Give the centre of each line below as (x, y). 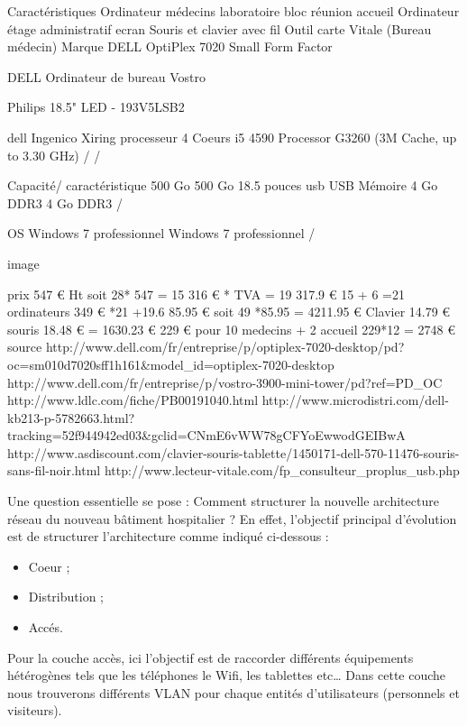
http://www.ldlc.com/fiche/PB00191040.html (133, 400)
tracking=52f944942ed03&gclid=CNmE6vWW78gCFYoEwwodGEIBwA (206, 435)
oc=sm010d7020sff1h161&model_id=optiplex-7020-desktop (171, 364)
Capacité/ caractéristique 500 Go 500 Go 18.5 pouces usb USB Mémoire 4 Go (223, 185)
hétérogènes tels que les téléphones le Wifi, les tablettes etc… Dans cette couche (227, 675)
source (25, 347)
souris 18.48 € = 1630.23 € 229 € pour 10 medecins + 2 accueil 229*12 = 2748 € (231, 329)
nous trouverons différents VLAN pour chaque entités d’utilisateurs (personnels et (233, 692)
